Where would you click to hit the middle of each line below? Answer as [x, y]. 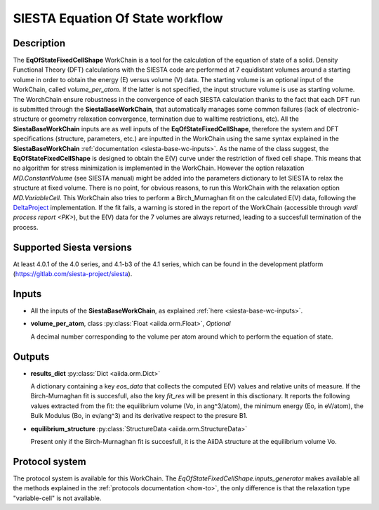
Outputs [31, 357]
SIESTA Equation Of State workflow [118, 18]
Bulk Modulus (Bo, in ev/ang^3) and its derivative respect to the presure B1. [139, 416]
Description [39, 43]
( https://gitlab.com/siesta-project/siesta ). [73, 274]
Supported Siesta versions [73, 247]
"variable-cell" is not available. [57, 498]
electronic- [343, 110]
